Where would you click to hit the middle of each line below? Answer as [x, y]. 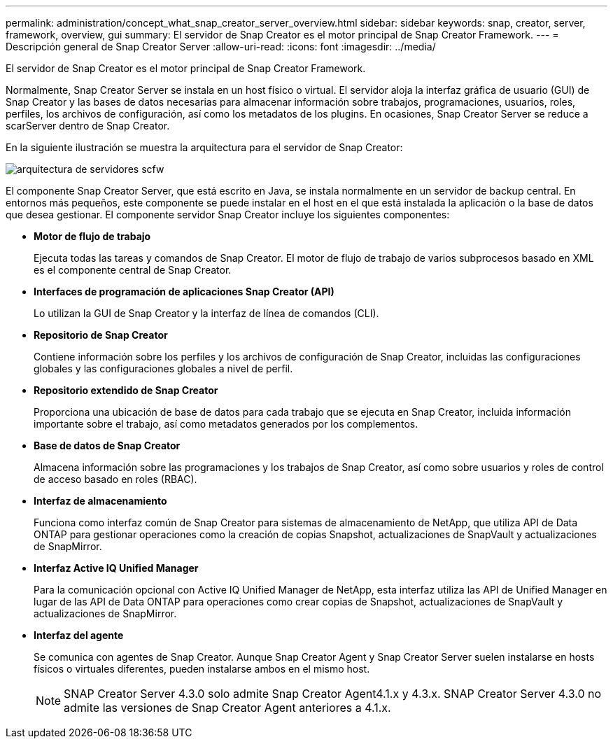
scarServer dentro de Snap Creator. [88, 126]
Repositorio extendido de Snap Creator [126, 390]
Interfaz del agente [79, 635]
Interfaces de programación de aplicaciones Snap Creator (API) [184, 292]
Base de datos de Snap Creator [107, 445]
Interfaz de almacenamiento [100, 501]
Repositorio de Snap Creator [101, 335]
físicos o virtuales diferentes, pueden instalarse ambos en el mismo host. [202, 669]
